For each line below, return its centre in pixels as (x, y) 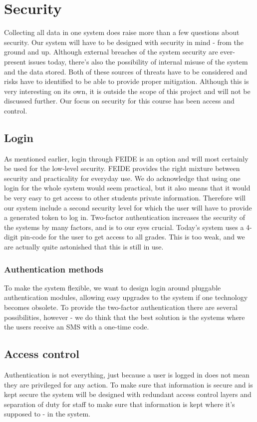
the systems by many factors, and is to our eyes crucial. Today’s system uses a (124, 227)
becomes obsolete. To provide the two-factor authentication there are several (121, 307)
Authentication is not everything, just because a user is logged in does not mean (127, 374)
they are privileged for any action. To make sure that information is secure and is (128, 384)
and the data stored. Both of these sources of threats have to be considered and (126, 71)
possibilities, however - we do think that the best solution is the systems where (125, 317)
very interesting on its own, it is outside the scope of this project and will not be (127, 91)
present (15, 61)
